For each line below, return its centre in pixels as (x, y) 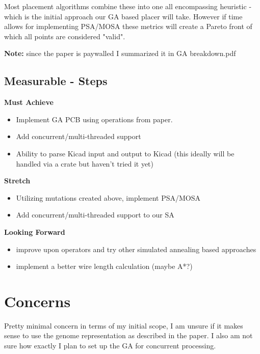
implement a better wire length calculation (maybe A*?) (104, 266)
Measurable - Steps (56, 81)
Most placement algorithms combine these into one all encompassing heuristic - (128, 6)
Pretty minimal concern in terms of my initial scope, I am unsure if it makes (124, 325)
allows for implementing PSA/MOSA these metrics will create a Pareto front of (128, 26)
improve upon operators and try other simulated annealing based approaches (136, 249)
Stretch (17, 181)
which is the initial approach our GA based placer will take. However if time (123, 16)
